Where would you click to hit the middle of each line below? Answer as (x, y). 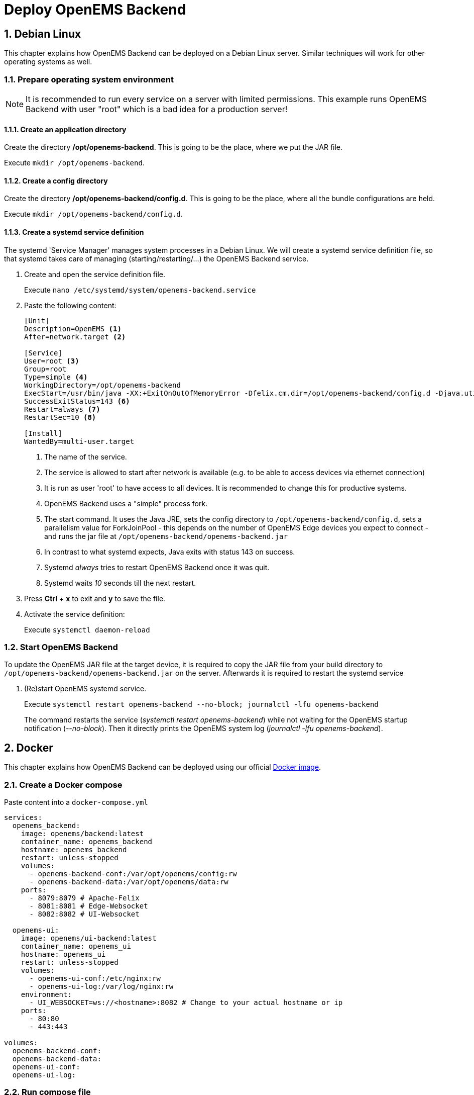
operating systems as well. (48, 62)
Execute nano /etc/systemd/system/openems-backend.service (140, 290)
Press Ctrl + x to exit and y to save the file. (95, 598)
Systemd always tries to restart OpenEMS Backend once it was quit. (157, 567)
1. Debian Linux (43, 34)
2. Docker (29, 748)
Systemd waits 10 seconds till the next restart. (120, 583)
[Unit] (37, 321)
